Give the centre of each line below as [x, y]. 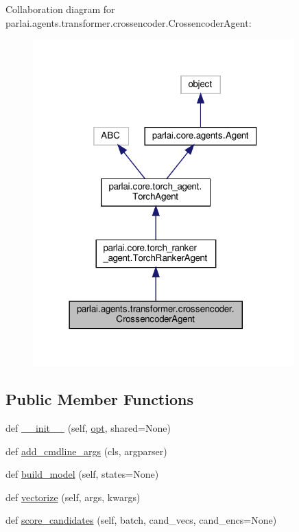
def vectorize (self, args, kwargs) [73, 497]
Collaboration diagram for [60, 9]
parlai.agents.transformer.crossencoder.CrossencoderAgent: [129, 22]
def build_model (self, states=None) [82, 474]
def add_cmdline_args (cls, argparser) [86, 451]
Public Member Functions [99, 399]
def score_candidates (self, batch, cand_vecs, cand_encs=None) [141, 520]
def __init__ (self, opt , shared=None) [88, 427]
